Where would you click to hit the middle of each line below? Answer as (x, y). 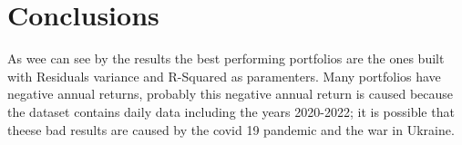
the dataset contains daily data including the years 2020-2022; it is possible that (231, 111)
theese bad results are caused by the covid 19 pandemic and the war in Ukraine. (231, 129)
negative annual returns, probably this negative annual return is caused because (231, 94)
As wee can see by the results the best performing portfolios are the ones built (226, 58)
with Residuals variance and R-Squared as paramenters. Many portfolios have (224, 76)
